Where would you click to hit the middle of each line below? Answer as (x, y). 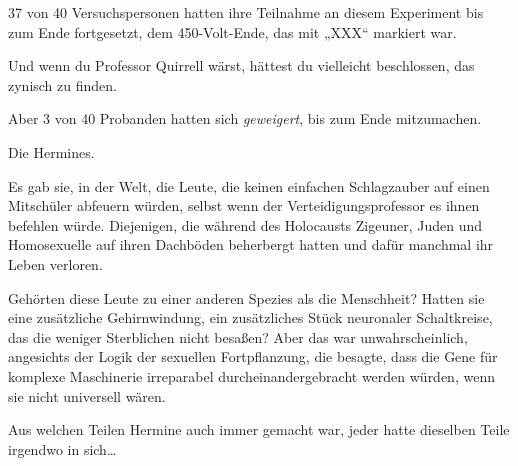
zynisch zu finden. (62, 84)
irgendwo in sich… (62, 448)
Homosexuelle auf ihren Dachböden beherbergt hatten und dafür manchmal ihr (251, 244)
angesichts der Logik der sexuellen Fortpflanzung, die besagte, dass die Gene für (253, 356)
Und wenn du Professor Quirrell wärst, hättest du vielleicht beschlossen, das (241, 65)
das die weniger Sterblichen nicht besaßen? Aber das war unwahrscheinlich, (238, 336)
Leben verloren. (55, 263)
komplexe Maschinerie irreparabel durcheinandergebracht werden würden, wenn (251, 375)
